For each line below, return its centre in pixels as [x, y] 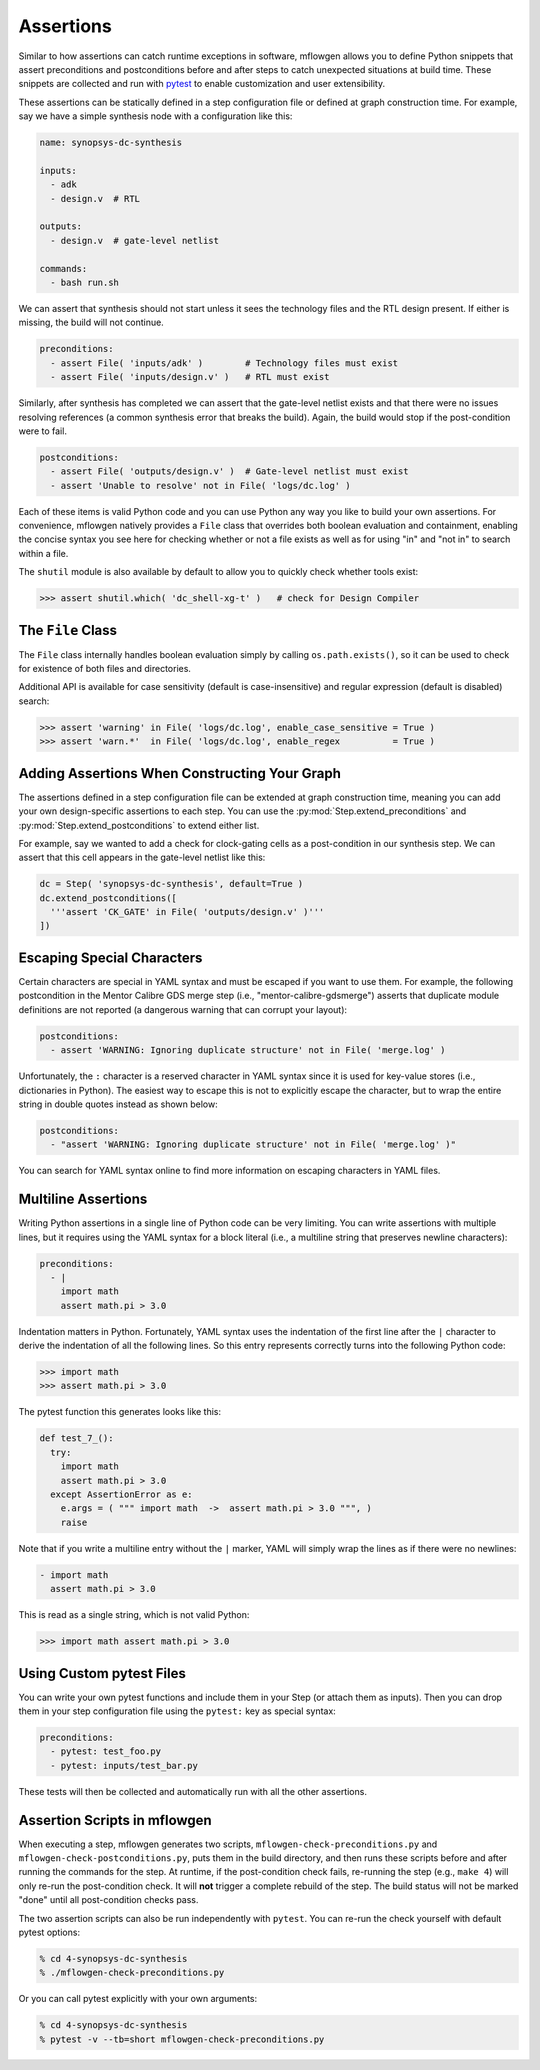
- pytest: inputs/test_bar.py [124, 1765]
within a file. [43, 553]
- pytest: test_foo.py [106, 1751]
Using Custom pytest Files [102, 1673]
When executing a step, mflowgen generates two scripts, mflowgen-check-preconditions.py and [228, 1844]
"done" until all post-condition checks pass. [108, 1900]
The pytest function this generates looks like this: [120, 1412]
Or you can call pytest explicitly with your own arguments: [138, 1999]
